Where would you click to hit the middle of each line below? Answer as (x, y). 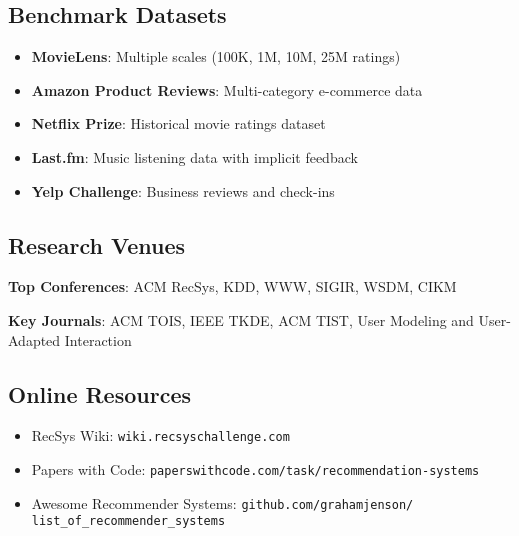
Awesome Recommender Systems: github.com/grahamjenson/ (222, 502)
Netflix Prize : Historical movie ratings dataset (178, 123)
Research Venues (97, 244)
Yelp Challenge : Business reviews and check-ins (183, 190)
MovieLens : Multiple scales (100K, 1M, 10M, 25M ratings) (216, 56)
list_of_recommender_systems (128, 521)
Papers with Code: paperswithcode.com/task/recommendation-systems (255, 469)
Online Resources (99, 393)
